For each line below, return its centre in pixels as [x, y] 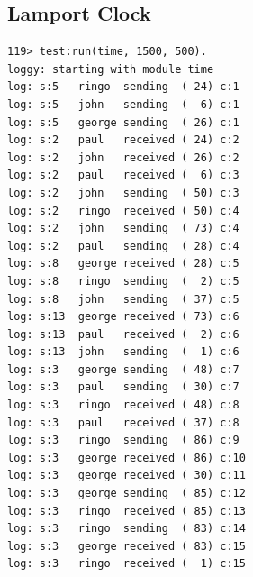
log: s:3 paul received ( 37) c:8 [123, 422]
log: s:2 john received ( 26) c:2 [123, 157]
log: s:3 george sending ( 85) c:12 [126, 494]
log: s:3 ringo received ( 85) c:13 [126, 511]
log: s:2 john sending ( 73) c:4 [123, 229]
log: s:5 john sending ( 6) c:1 [123, 104]
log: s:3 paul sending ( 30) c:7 [123, 387]
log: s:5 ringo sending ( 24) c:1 [123, 87]
